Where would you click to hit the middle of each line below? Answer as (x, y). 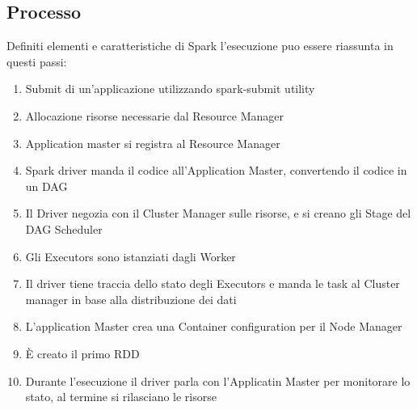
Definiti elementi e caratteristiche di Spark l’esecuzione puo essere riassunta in (200, 46)
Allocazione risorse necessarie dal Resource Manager (155, 115)
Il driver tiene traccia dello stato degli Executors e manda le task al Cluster (213, 283)
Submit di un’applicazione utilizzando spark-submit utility (170, 89)
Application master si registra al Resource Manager (153, 143)
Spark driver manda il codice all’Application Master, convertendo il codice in (216, 170)
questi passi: (37, 61)
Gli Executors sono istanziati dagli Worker (131, 256)
